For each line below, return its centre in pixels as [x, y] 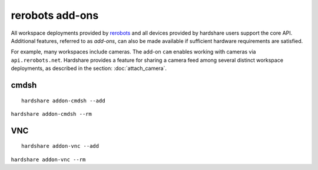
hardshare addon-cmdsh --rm [52, 114]
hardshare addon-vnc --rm [48, 159]
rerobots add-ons [55, 15]
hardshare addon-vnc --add [60, 146]
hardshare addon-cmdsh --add [63, 101]
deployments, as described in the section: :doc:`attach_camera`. [89, 68]
